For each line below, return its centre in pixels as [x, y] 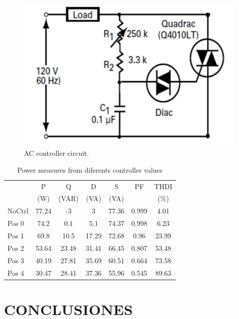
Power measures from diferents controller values [90, 169]
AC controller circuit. [57, 153]
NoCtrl [18, 211]
